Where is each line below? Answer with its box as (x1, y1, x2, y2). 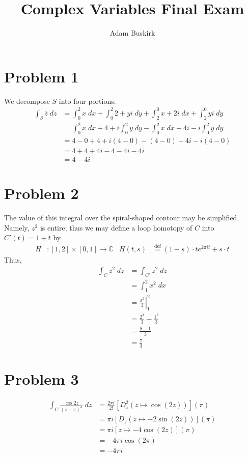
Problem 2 (4, 183, 79, 204)
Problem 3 (4, 368, 79, 389)
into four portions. (59, 95, 116, 106)
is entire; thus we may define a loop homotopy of (40, 222, 192, 233)
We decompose (4, 95, 50, 106)
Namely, (4, 222, 30, 233)
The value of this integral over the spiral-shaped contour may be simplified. (4, 212, 239, 223)
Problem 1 (4, 66, 79, 87)
